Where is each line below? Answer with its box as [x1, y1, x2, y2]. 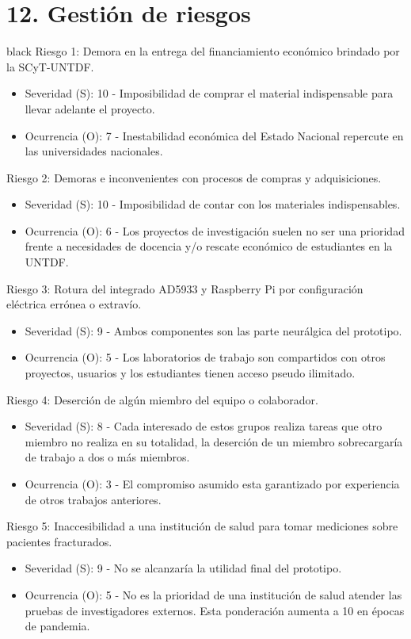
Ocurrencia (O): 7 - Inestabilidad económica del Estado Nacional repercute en [25, 127, 404, 143]
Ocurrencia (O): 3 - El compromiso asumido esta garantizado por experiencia [25, 476, 400, 492]
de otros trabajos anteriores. [25, 491, 162, 507]
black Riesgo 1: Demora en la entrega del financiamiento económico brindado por [6, 43, 400, 59]
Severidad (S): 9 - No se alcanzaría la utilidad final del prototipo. [25, 560, 342, 576]
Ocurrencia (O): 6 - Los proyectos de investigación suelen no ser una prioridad [25, 222, 405, 239]
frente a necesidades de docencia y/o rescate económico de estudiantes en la [25, 238, 393, 254]
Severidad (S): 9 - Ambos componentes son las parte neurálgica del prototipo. [25, 322, 402, 339]
